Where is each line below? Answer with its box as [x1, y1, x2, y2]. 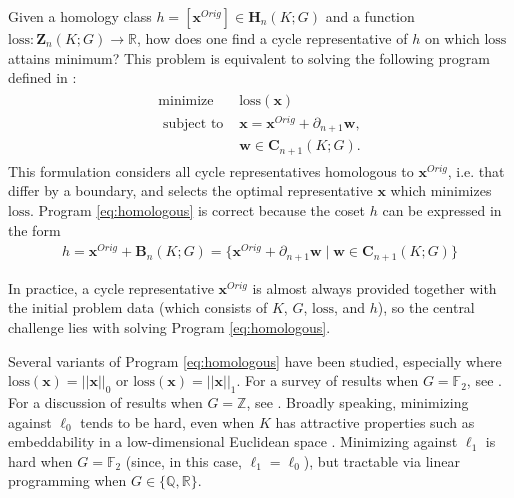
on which [424, 28, 480, 48]
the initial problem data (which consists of [8, 297, 268, 318]
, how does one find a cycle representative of [137, 28, 408, 48]
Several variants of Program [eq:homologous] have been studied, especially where [8, 350, 502, 371]
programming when [8, 470, 127, 491]
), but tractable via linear [303, 450, 460, 471]
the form [8, 219, 61, 240]
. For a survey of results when [236, 370, 419, 391]
